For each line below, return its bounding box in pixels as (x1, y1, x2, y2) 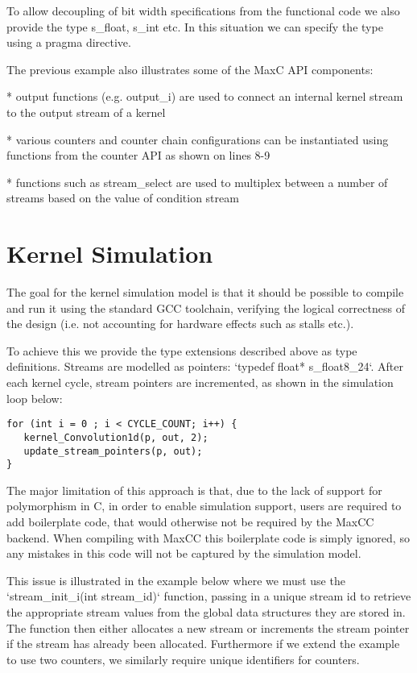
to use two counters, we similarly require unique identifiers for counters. (6, 650, 360, 667)
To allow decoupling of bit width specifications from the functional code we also (6, 2, 400, 19)
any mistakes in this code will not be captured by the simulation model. (6, 545, 361, 562)
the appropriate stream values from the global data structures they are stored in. (6, 604, 406, 620)
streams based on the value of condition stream (6, 189, 239, 206)
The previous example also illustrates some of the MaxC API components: (6, 60, 374, 77)
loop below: (6, 389, 63, 406)
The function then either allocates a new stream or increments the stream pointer (6, 619, 410, 636)
